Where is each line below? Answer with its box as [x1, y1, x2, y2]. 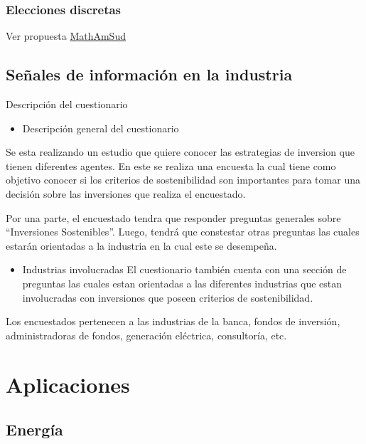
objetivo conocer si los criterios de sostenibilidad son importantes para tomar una [6, 172, 360, 187]
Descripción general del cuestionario [22, 120, 179, 135]
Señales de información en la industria [6, 63, 293, 85]
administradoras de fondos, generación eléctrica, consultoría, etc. [6, 327, 287, 342]
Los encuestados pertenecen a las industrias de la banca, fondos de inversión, [6, 314, 340, 329]
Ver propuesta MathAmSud [6, 28, 126, 43]
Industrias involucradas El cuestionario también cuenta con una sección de [22, 262, 347, 277]
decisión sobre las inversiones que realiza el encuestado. [6, 186, 246, 201]
